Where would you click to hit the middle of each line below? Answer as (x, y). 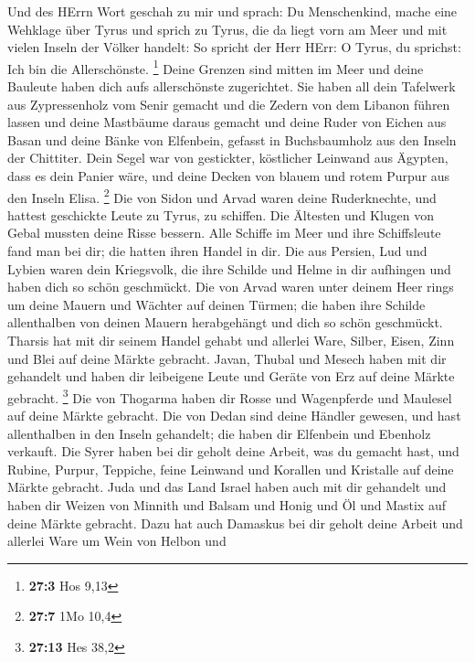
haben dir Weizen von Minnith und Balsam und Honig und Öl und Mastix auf (227, 505)
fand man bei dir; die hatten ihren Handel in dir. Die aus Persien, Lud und (217, 251)
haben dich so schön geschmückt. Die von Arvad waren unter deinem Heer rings (231, 287)
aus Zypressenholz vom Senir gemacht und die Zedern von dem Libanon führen (229, 104)
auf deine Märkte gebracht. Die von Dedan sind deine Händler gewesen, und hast (234, 416)
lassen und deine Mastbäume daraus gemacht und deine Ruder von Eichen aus (227, 122)
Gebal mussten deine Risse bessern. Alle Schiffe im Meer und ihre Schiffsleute (224, 233)
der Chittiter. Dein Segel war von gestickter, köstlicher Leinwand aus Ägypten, (228, 158)
